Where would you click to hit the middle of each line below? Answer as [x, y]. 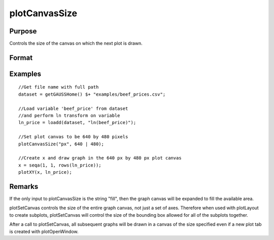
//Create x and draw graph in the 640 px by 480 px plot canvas [100, 158]
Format [21, 57]
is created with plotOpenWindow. [44, 231]
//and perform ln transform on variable [69, 116]
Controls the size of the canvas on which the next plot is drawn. [76, 44]
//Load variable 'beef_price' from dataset [73, 108]
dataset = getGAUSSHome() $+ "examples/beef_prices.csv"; [92, 94]
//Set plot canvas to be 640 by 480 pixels [73, 137]
